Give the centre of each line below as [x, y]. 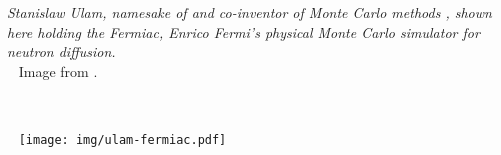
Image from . [58, 70]
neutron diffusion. [61, 51]
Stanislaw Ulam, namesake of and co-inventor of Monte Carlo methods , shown [249, 12]
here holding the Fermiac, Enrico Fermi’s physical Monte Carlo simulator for [243, 31]
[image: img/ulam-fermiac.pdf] [122, 139]
